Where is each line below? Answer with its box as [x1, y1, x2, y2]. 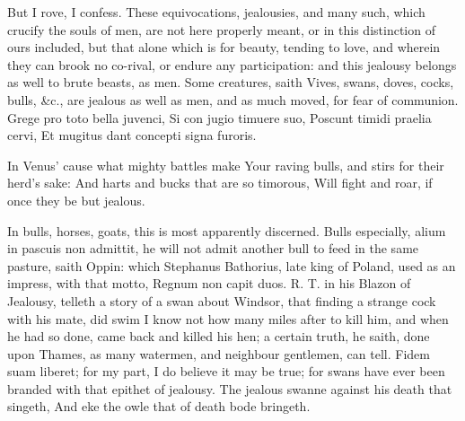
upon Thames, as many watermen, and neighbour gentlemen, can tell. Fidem [7, 344, 430, 363]
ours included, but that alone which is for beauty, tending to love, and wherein [7, 38, 441, 57]
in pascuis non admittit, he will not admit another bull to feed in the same [7, 239, 419, 258]
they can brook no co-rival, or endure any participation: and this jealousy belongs [7, 55, 457, 74]
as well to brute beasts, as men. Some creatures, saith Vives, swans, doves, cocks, [7, 73, 454, 92]
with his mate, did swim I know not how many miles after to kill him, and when [7, 309, 449, 328]
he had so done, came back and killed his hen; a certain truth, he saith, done [7, 327, 430, 346]
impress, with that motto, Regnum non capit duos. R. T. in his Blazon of [7, 274, 411, 293]
